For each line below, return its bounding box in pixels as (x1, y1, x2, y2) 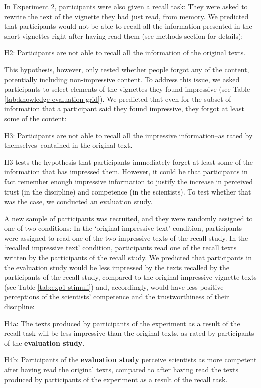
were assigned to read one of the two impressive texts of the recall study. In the (4, 232, 248, 243)
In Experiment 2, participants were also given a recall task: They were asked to (4, 1, 248, 11)
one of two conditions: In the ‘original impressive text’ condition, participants (4, 223, 242, 233)
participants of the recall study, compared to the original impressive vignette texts (4, 272, 257, 282)
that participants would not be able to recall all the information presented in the (4, 21, 252, 31)
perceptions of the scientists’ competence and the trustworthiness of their (4, 291, 229, 302)
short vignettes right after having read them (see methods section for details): (4, 30, 243, 41)
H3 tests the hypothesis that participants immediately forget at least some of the (4, 156, 253, 167)
